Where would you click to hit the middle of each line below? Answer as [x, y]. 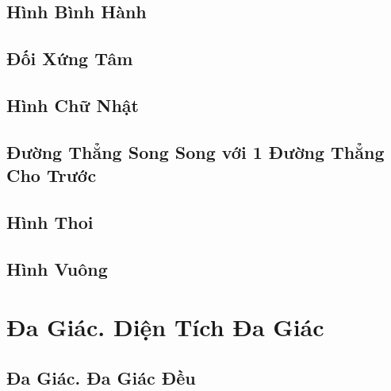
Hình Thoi [50, 221]
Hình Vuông [57, 268]
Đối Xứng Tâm [70, 58]
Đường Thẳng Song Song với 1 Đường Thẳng [195, 151]
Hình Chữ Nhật [73, 105]
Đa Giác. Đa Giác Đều [101, 377]
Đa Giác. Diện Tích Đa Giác [165, 327]
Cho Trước [52, 175]
